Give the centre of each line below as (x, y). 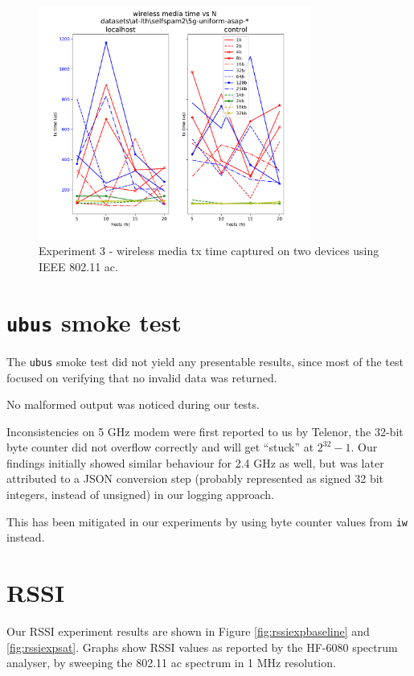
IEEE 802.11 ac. (78, 267)
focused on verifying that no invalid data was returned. (142, 377)
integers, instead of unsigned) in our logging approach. (140, 495)
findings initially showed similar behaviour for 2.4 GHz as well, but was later (195, 462)
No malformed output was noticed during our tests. (133, 404)
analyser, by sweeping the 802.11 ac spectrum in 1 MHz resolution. (171, 663)
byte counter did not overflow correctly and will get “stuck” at (160, 447)
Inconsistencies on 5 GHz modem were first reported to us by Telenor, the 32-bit (205, 431)
